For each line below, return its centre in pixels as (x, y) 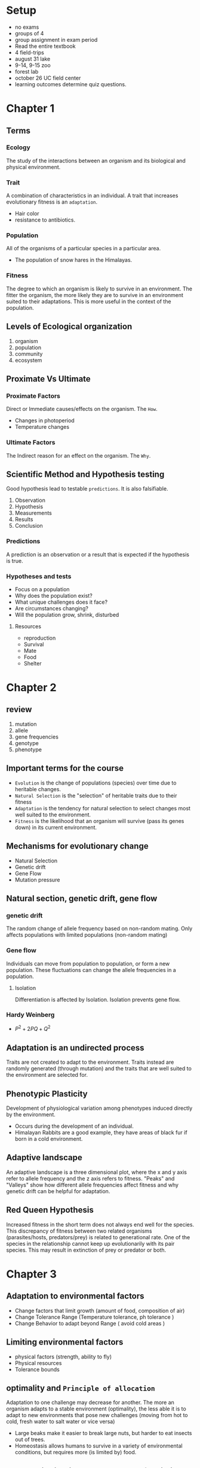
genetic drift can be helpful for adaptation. (58, 1191)
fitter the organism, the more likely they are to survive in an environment (95, 295)
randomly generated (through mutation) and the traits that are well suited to (99, 1069)
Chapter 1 (30, 109)
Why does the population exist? (53, 595)
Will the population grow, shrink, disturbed (67, 615)
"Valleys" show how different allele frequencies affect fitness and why (93, 1185)
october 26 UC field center (48, 78)
